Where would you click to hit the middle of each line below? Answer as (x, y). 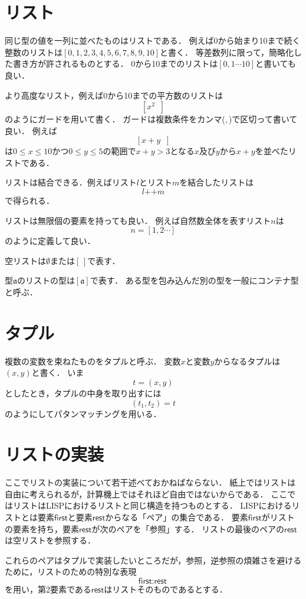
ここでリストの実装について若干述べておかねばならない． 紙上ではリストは (150, 482)
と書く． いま (58, 372)
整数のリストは (34, 52)
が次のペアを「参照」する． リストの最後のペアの (188, 528)
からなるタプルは (247, 361)
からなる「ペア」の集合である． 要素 (177, 517)
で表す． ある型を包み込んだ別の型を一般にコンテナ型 (194, 280)
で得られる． (29, 201)
